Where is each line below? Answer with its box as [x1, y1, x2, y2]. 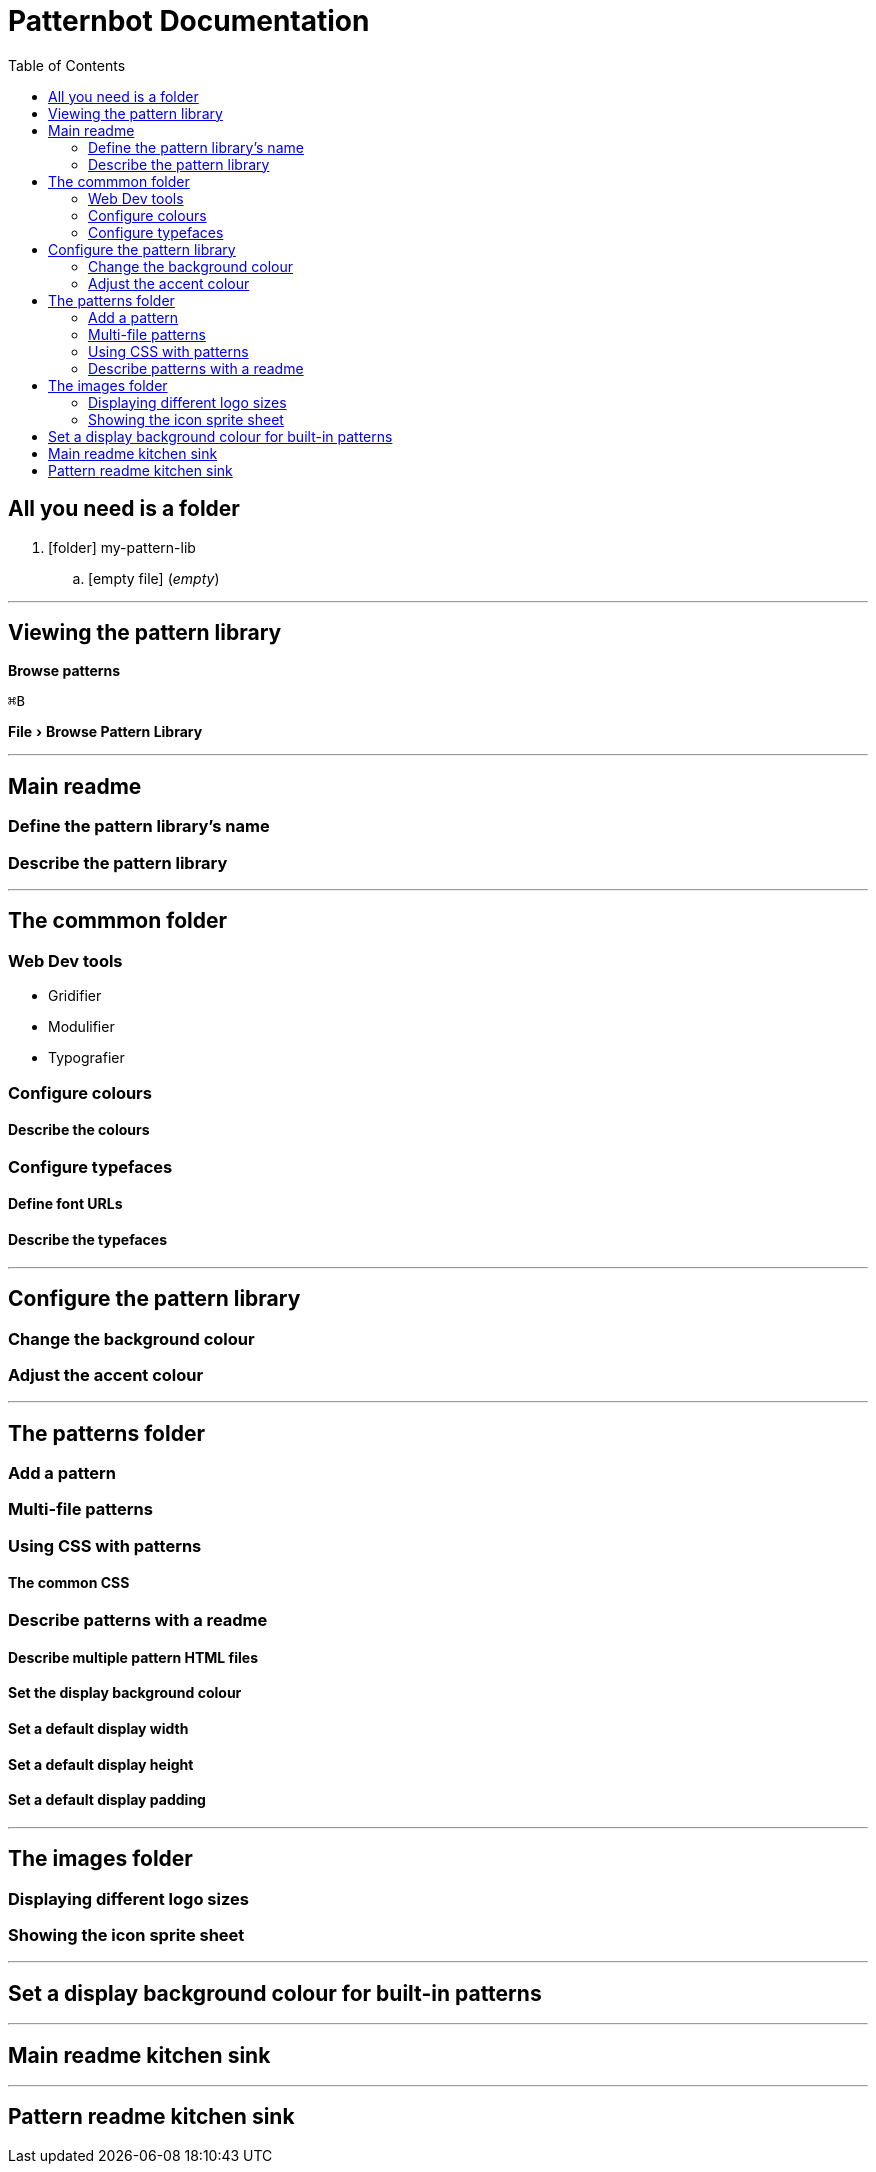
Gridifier [48, 987, 102, 1005]
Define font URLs [8, 1195, 123, 1213]
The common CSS [8, 1574, 130, 1592]
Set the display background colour [8, 1684, 242, 1702]
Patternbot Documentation [8, 4, 370, 38]
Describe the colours [8, 1121, 150, 1139]
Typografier [48, 1049, 125, 1067]
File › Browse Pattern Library [8, 723, 203, 741]
